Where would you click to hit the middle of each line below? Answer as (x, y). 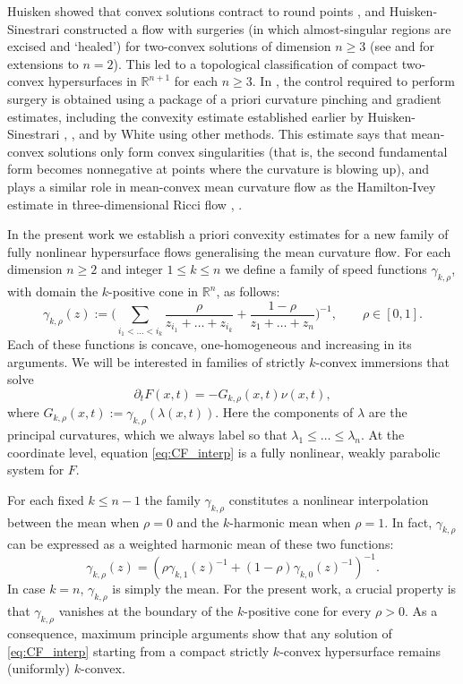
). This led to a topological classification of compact (256, 63)
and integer (132, 269)
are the (388, 412)
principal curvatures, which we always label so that (147, 434)
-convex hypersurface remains (360, 650)
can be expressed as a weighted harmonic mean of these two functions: (201, 544)
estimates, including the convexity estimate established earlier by (185, 116)
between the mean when (73, 522)
